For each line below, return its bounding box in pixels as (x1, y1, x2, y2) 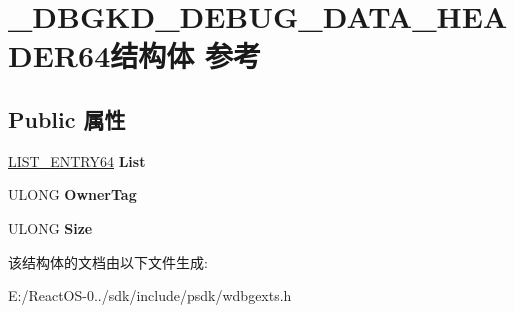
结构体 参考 (110, 35, 261, 76)
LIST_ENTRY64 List (8, 150, 146, 171)
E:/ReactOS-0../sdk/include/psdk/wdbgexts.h (8, 285, 292, 306)
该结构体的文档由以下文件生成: (8, 251, 208, 272)
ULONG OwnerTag (8, 184, 137, 205)
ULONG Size (8, 217, 93, 238)
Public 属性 (8, 103, 126, 134)
